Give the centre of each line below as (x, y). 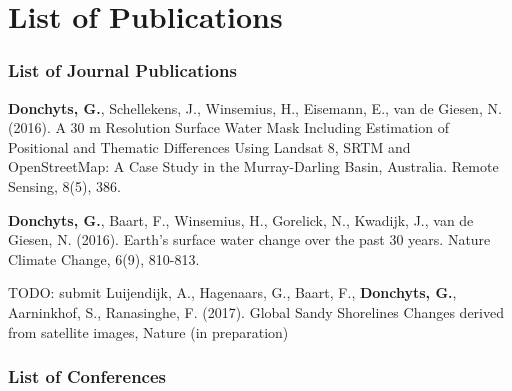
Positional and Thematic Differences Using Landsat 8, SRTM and (209, 146)
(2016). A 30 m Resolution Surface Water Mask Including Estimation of (228, 127)
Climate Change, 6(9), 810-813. (104, 258)
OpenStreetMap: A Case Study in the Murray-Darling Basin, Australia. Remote (253, 166)
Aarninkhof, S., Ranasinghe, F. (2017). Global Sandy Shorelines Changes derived (256, 311)
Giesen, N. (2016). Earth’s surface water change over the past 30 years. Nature (249, 239)
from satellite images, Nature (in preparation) (148, 331)
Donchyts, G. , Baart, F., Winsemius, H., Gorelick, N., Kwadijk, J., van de (241, 219)
